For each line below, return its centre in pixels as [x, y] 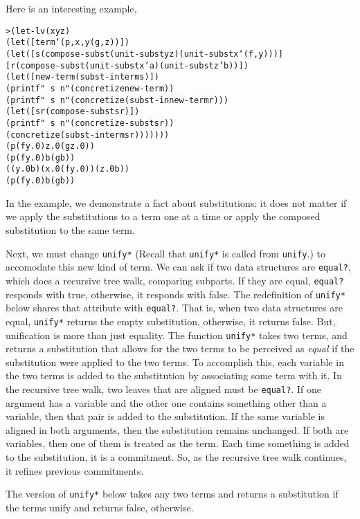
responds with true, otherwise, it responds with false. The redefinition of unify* [175, 294]
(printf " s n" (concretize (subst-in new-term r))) [117, 100]
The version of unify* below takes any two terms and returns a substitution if [172, 494]
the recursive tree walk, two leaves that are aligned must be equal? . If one [163, 389]
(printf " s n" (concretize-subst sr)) [90, 123]
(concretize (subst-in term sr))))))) [88, 135]
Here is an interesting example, [71, 8]
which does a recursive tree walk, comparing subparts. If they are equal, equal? [175, 280]
